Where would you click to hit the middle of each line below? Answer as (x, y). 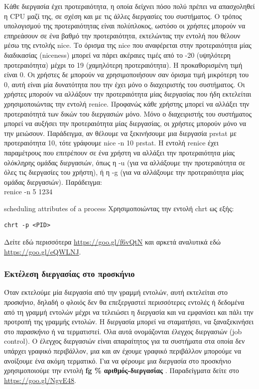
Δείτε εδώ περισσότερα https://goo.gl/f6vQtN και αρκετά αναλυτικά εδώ (112, 242)
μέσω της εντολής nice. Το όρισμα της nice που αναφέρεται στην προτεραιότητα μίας (128, 45)
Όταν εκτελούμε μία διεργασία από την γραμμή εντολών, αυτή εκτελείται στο (116, 292)
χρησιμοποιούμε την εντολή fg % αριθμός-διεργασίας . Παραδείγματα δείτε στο (122, 370)
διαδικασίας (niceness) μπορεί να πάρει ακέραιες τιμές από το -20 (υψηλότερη (117, 55)
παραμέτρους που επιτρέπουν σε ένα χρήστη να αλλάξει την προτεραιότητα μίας (120, 152)
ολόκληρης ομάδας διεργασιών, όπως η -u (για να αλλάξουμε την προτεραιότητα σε (125, 162)
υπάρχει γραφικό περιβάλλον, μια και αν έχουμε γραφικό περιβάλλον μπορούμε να (123, 351)
